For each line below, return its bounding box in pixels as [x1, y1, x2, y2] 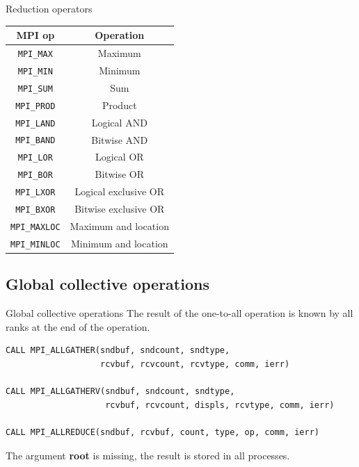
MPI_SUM [17, 83, 53, 94]
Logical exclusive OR [74, 184, 164, 199]
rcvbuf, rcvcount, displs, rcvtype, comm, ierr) [105, 400, 335, 410]
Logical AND [91, 115, 147, 129]
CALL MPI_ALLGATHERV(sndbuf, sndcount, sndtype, [6, 386, 235, 397]
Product [102, 97, 137, 112]
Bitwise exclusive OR [74, 202, 165, 216]
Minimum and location [70, 236, 168, 250]
